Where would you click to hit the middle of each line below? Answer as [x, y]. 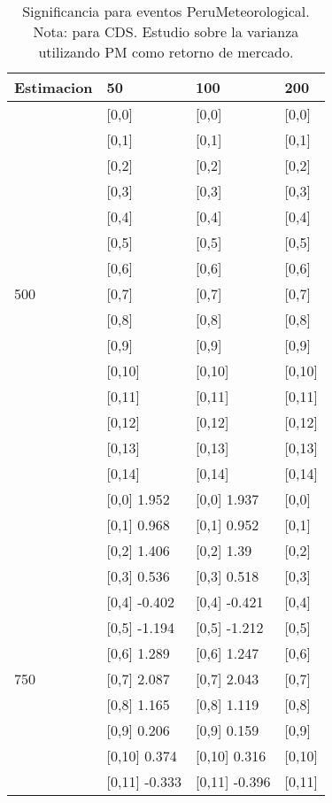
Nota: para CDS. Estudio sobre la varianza [166, 31]
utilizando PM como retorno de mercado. [166, 52]
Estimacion [54, 87]
